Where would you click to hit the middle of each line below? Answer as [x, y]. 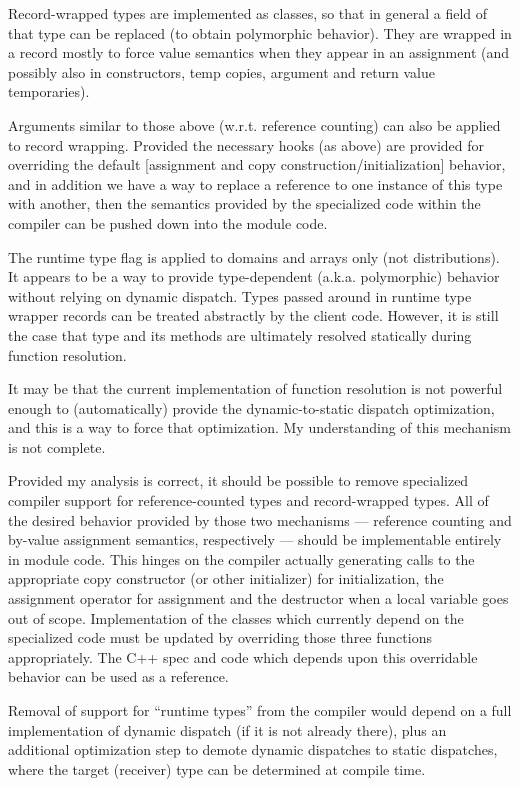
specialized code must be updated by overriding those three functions [220, 637]
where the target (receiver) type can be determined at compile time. [217, 768]
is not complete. [57, 446]
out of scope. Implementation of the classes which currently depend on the [236, 617]
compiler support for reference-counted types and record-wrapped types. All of [248, 500]
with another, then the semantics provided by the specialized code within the [244, 203]
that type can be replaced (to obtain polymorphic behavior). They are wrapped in [260, 32]
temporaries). [49, 91]
